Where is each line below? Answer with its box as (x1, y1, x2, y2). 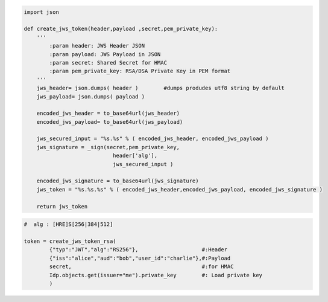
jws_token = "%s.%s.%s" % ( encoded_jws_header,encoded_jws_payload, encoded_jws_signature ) (36, 186, 323, 193)
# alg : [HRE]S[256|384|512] (24, 221, 113, 228)
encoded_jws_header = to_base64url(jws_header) (36, 110, 180, 117)
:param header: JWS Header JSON (49, 42, 145, 50)
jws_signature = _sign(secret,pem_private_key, (36, 144, 180, 150)
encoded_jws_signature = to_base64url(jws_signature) (36, 178, 199, 184)
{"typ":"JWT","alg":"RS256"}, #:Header (49, 246, 228, 253)
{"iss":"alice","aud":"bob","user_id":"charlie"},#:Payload (49, 254, 231, 262)
